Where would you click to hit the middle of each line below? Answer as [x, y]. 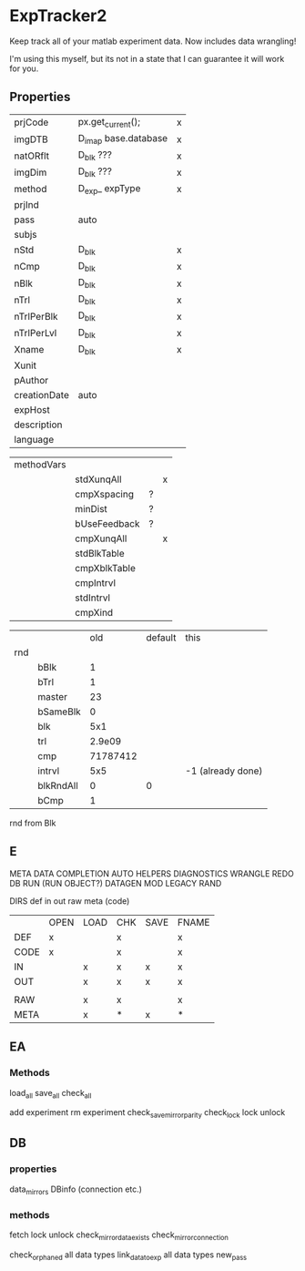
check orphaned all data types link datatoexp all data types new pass [128, 1256]
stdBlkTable [100, 553]
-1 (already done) [224, 771]
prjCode [31, 122]
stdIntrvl [93, 598]
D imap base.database [123, 139]
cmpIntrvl [96, 583]
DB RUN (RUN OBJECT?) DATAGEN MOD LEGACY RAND [116, 883]
